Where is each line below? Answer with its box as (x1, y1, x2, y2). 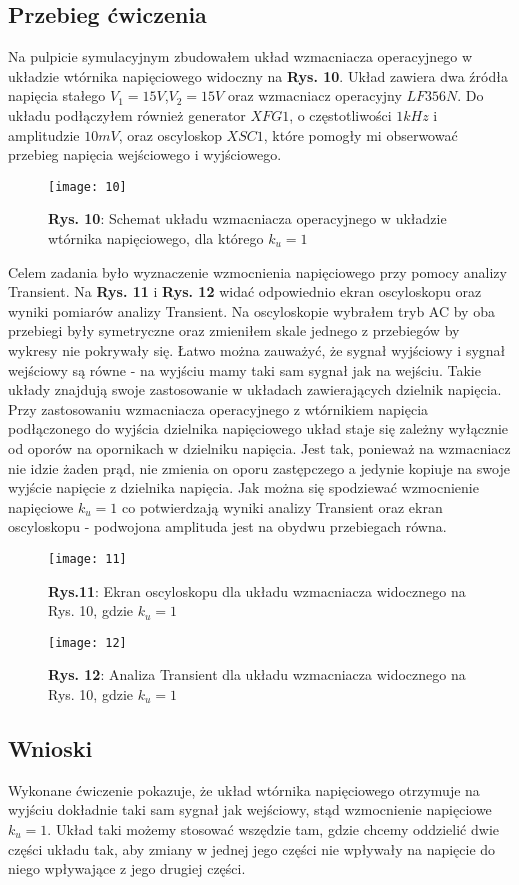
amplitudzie (8, 124, 80, 145)
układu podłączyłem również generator (8, 104, 246, 125)
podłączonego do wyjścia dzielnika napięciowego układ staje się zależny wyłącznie (8, 418, 509, 439)
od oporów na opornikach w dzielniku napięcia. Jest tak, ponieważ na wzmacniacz (8, 437, 511, 458)
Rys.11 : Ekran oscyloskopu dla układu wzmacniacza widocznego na (48, 580, 466, 601)
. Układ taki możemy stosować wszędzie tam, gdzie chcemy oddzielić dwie (47, 819, 499, 839)
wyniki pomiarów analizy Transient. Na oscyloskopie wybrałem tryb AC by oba (8, 300, 495, 321)
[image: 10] (48, 179, 127, 194)
